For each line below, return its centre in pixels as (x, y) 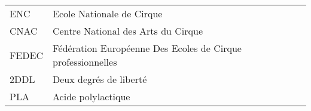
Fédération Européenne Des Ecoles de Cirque (147, 48)
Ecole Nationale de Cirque (108, 14)
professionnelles (85, 62)
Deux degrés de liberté (100, 79)
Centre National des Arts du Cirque (128, 31)
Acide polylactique (92, 97)
